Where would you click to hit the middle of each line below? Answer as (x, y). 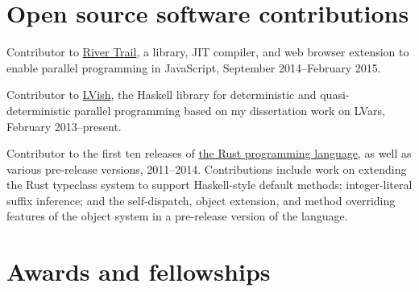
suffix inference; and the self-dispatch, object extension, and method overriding (201, 200)
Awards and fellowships (139, 271)
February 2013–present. (64, 126)
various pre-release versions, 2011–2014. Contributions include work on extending (207, 169)
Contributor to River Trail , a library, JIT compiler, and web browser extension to (208, 52)
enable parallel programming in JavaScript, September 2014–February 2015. (194, 67)
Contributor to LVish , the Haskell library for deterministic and (162, 95)
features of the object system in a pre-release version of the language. (177, 216)
